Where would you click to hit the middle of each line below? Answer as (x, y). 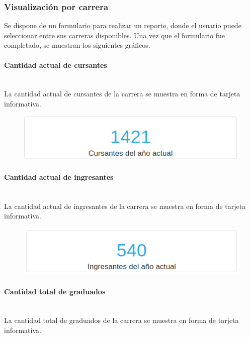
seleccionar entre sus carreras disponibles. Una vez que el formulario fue (114, 35)
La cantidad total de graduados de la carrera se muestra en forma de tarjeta (121, 320)
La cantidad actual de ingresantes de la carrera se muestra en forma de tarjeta (125, 206)
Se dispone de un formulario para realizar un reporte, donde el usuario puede (123, 25)
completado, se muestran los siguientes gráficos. (77, 45)
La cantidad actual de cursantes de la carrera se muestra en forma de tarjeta (122, 94)
